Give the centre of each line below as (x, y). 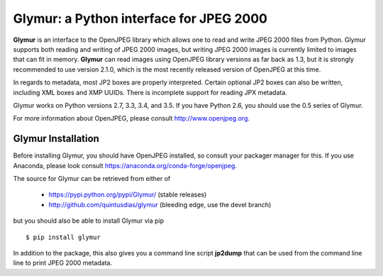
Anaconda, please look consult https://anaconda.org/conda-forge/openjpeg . (125, 165)
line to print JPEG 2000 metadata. (63, 263)
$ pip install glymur (63, 237)
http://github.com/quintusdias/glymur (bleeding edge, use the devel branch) (160, 204)
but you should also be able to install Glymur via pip (89, 221)
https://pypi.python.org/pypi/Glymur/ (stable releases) (128, 194)
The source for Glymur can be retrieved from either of (92, 178)
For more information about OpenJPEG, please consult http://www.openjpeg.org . (132, 118)
